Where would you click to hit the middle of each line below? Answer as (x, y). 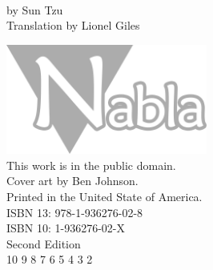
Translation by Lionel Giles (73, 25)
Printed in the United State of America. (104, 197)
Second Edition (44, 243)
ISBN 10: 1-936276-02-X (66, 228)
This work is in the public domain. (91, 165)
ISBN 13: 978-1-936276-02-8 (75, 212)
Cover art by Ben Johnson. (72, 181)
